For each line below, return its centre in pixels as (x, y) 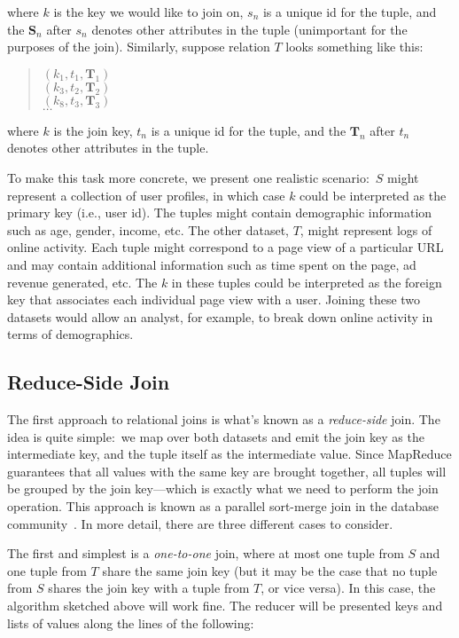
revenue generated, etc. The (82, 282)
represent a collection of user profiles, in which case (146, 195)
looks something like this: (354, 47)
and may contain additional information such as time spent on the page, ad (212, 264)
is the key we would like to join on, (148, 12)
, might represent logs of (366, 229)
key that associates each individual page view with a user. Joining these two (214, 299)
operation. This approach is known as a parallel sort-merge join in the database (223, 506)
